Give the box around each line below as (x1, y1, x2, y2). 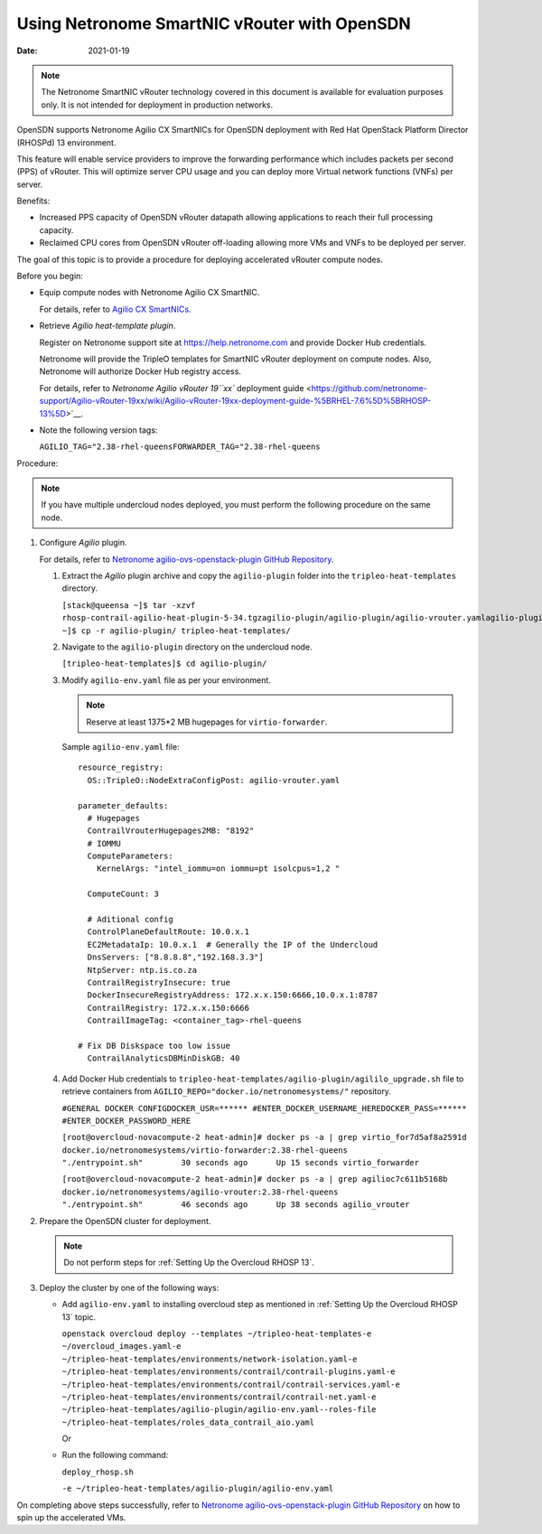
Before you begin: (16, 271, 83, 282)
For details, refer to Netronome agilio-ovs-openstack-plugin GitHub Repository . (39, 554, 334, 565)
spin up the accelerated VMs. (16, 1512, 126, 1523)
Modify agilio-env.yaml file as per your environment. (61, 674, 271, 686)
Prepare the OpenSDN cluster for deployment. (39, 1215, 211, 1226)
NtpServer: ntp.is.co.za (87, 965, 198, 975)
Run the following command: (61, 1450, 169, 1461)
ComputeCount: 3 (87, 889, 160, 899)
